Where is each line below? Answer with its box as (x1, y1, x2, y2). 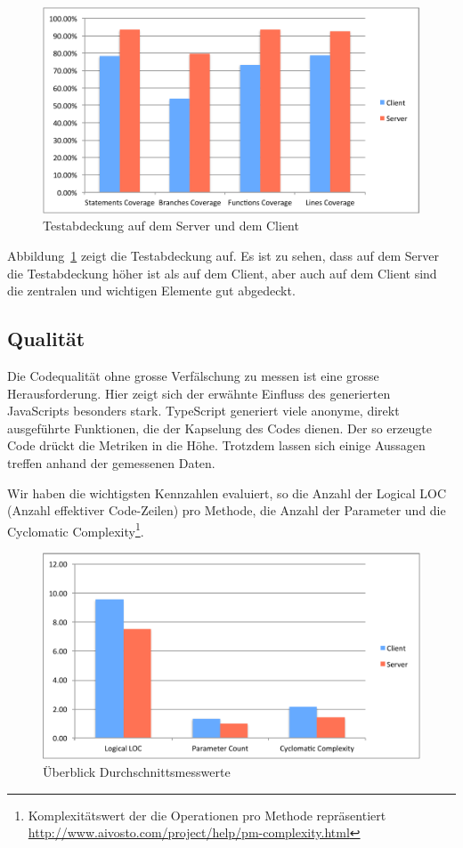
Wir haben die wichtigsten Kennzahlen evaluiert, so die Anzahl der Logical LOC (7, 483, 446, 502)
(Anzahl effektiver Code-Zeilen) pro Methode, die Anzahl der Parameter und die (7, 501, 446, 520)
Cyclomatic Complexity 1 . (7, 519, 144, 540)
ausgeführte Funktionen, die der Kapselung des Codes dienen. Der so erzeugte (7, 418, 432, 437)
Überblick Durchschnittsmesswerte (43, 763, 231, 781)
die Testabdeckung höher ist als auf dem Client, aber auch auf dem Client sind (7, 263, 437, 282)
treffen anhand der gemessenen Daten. (7, 454, 215, 472)
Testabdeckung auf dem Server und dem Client (43, 216, 299, 235)
